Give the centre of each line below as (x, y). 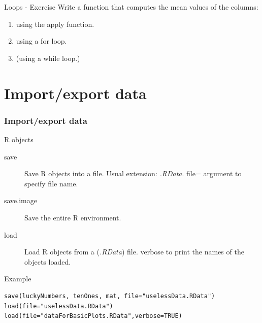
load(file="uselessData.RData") (59, 306)
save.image (21, 200)
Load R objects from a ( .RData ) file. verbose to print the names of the (134, 252)
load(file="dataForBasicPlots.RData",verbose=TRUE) (93, 316)
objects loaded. (48, 261)
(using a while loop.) (48, 58)
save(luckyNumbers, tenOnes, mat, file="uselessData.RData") (110, 296)
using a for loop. (41, 41)
